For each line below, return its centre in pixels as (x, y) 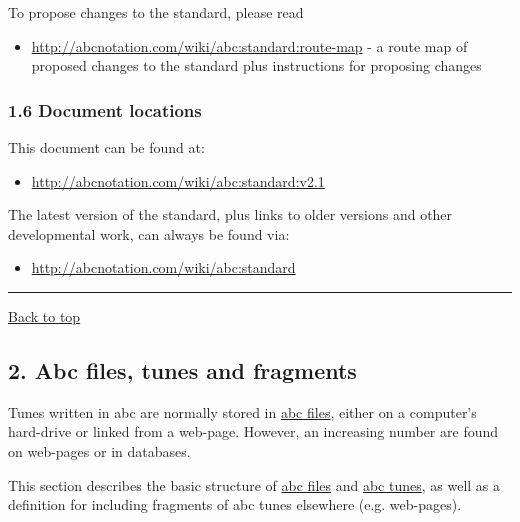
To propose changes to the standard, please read (156, 12)
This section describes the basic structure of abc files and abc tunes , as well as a (254, 484)
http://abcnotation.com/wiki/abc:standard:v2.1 (178, 180)
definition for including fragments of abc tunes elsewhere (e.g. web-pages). (235, 504)
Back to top (44, 315)
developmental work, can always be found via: (149, 233)
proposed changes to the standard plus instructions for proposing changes (256, 65)
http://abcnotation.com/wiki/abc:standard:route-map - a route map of (249, 45)
